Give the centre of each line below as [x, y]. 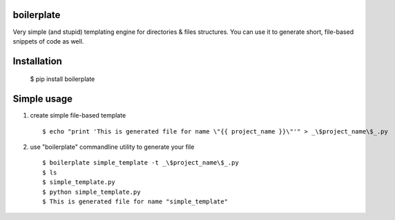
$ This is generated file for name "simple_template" [135, 201]
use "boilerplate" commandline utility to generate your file [112, 147]
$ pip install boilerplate [62, 79]
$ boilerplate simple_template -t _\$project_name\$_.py [141, 163]
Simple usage [42, 99]
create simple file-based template [78, 116]
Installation [37, 61]
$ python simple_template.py [91, 192]
